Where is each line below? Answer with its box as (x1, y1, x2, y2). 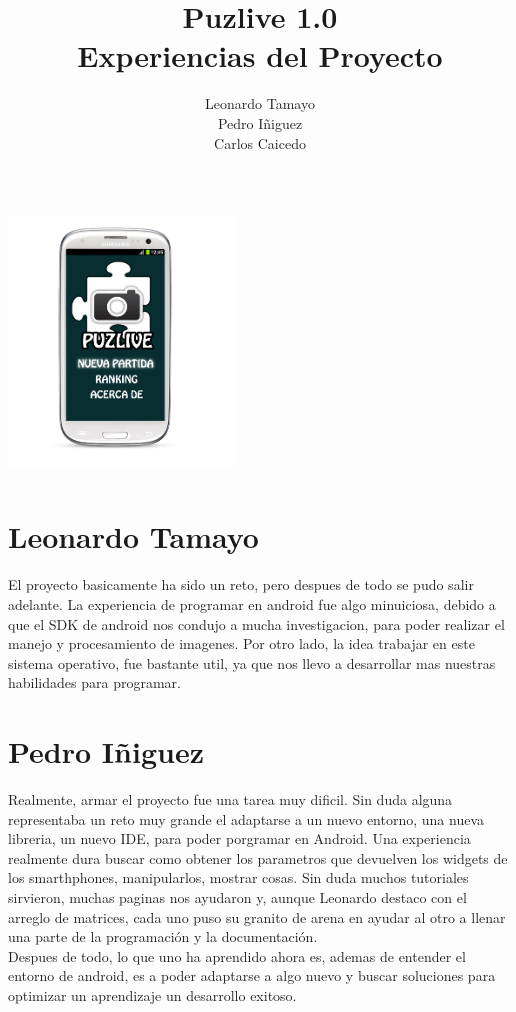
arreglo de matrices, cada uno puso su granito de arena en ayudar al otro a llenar (8, 906, 506, 927)
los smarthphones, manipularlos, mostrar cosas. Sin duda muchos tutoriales (8, 867, 469, 888)
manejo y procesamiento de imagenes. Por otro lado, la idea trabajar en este (8, 633, 475, 654)
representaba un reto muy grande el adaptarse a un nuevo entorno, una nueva (8, 808, 485, 829)
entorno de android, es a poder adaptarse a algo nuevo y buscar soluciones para (8, 965, 496, 986)
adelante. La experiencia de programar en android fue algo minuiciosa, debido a (8, 593, 496, 614)
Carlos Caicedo (214, 132, 306, 153)
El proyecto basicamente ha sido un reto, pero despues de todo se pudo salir (8, 574, 474, 595)
